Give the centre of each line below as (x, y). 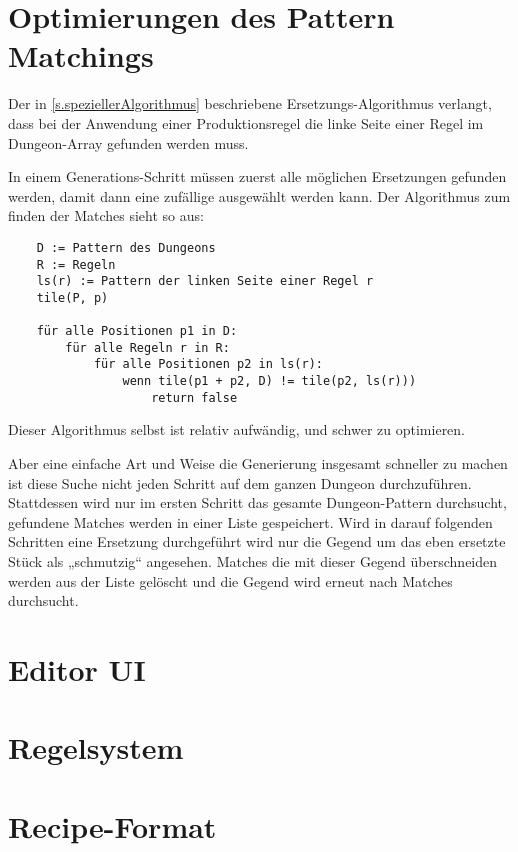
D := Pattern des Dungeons (126, 247)
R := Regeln (76, 264)
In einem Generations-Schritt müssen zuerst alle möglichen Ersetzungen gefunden (257, 176)
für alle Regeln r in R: (147, 347)
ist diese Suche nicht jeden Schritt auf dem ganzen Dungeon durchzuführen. (240, 482)
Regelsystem (96, 747)
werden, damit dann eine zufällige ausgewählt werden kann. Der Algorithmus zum (259, 195)
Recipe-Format (112, 825)
